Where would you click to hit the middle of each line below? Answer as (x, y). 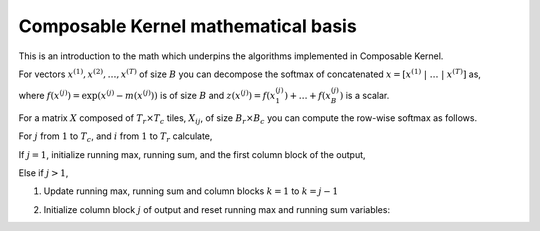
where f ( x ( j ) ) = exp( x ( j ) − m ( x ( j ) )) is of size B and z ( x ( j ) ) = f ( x (147, 95)
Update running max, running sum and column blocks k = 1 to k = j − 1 (191, 191)
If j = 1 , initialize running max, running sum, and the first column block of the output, (192, 154)
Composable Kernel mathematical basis (187, 26)
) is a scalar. (364, 96)
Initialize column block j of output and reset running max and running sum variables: (216, 209)
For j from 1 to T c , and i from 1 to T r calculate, (115, 137)
